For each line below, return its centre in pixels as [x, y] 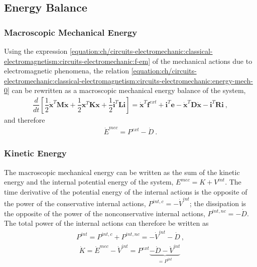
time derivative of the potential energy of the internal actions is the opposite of [126, 191]
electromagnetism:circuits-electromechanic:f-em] [77, 61]
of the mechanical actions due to [202, 61]
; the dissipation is [218, 203]
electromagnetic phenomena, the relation [67, 71]
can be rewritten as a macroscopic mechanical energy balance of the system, [129, 90]
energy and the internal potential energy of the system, [89, 182]
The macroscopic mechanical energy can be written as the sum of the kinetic [122, 172]
